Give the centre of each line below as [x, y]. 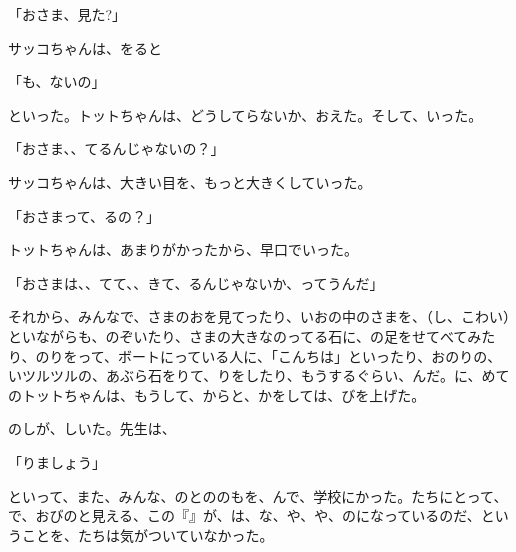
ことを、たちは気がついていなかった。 [147, 534]
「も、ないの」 [57, 81]
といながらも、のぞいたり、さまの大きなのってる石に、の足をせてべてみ [245, 335]
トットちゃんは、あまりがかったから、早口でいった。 [183, 249]
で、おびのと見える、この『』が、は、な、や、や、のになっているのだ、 [244, 515]
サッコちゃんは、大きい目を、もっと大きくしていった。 [190, 181]
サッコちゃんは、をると [85, 47]
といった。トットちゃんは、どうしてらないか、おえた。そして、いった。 [245, 114]
